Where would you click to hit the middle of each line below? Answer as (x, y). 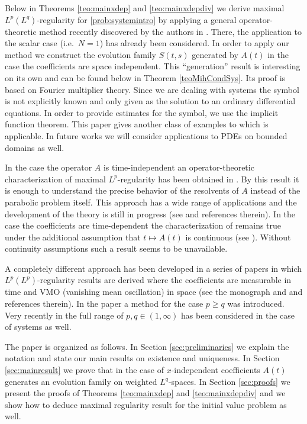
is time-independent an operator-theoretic (179, 167)
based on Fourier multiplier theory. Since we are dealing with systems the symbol (152, 89)
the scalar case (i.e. (39, 43)
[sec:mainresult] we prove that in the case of (85, 370)
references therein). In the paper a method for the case (104, 303)
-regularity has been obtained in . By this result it (208, 179)
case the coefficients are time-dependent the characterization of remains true (143, 225)
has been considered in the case (238, 315)
